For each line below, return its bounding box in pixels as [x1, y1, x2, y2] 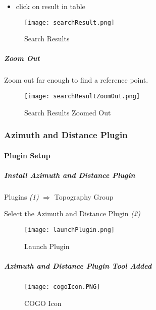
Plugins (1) [4, 191, 39, 202]
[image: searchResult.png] [24, 19, 115, 26]
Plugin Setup [4, 150, 50, 160]
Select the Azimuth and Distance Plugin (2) [4, 208, 140, 219]
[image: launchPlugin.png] [24, 226, 115, 234]
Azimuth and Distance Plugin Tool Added [4, 260, 152, 271]
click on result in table [16, 1, 85, 11]
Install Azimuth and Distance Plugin [4, 169, 135, 180]
